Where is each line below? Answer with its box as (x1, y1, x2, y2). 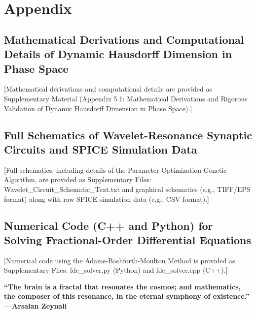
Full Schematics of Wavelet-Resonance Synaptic (4, 127, 252, 142)
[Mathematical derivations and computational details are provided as (4, 84, 212, 94)
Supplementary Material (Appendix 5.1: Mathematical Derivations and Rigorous (4, 93, 248, 103)
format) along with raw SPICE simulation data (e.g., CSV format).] (4, 193, 209, 204)
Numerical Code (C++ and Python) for (4, 218, 213, 233)
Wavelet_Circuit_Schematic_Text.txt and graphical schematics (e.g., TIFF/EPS (4, 184, 251, 194)
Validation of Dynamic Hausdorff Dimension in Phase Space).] (4, 103, 192, 113)
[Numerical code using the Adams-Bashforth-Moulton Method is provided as (4, 255, 235, 265)
